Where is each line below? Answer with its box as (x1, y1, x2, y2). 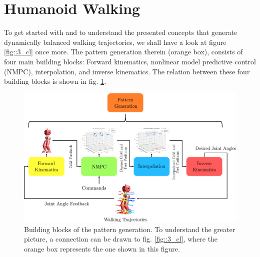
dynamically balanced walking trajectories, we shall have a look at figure (4, 36, 226, 47)
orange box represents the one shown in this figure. (24, 243, 180, 254)
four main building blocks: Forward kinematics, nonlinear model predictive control (4, 56, 256, 66)
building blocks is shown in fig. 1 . (4, 76, 106, 86)
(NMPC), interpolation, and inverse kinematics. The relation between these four (4, 66, 250, 76)
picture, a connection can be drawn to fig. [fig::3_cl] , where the (24, 234, 218, 244)
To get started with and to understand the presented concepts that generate (4, 27, 237, 37)
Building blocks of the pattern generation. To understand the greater (24, 224, 235, 234)
